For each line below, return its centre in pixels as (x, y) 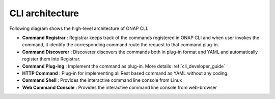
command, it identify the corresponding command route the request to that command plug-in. (120, 45)
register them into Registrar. (51, 59)
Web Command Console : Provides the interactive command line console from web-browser (120, 87)
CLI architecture (44, 13)
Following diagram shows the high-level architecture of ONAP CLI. (79, 28)
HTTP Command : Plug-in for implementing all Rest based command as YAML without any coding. (125, 73)
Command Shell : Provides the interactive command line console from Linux (102, 80)
